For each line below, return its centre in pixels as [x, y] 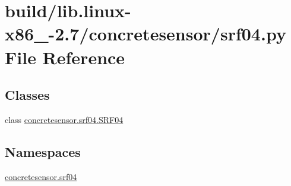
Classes [27, 95]
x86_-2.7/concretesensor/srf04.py [145, 34]
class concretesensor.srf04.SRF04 [64, 119]
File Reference [65, 57]
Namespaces [43, 151]
